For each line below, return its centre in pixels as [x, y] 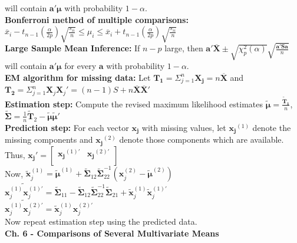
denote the [272, 127]
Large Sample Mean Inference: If [72, 48]
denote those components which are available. [202, 139]
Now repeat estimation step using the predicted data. [101, 221]
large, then [184, 48]
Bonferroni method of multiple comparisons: [97, 19]
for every [80, 66]
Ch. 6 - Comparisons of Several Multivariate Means [112, 233]
